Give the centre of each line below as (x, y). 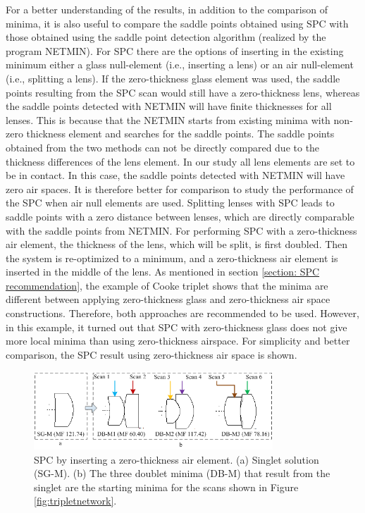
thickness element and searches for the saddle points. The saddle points (180, 134)
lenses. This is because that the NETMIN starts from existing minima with (168, 119)
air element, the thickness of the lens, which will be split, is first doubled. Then (177, 244)
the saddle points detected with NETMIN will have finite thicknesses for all (169, 106)
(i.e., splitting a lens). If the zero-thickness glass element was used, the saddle (173, 78)
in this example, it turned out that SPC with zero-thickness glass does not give (177, 327)
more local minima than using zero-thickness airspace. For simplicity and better (178, 341)
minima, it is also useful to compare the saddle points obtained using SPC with (177, 23)
